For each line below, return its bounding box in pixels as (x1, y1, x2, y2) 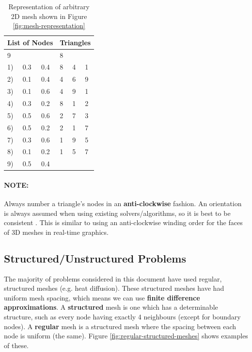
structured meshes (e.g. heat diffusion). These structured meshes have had (4, 283, 224, 293)
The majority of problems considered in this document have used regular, (4, 273, 222, 283)
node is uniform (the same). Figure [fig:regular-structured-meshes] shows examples (4, 331, 248, 341)
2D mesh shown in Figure (11, 11, 87, 21)
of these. (4, 340, 29, 350)
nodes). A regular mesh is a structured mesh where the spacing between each (4, 321, 236, 331)
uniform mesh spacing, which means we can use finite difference (4, 292, 200, 302)
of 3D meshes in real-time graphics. (4, 227, 109, 237)
